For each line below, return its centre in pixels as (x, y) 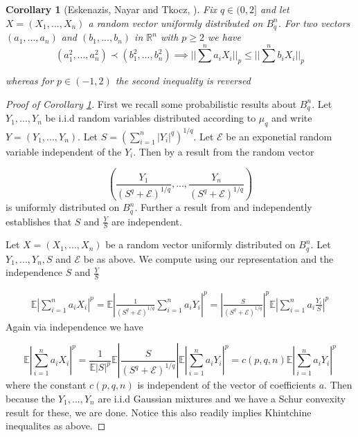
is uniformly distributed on (63, 207)
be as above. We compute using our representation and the (208, 258)
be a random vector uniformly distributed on (200, 244)
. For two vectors (314, 22)
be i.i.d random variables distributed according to (151, 118)
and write (292, 118)
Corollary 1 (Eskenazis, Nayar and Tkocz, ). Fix (111, 9)
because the (30, 398)
